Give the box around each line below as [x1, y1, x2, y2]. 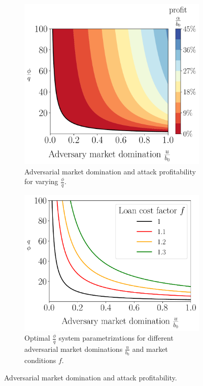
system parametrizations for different [58, 332, 174, 343]
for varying [24, 176, 58, 187]
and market [132, 343, 168, 354]
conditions [24, 355, 56, 366]
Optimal [24, 332, 50, 343]
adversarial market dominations [24, 343, 123, 354]
